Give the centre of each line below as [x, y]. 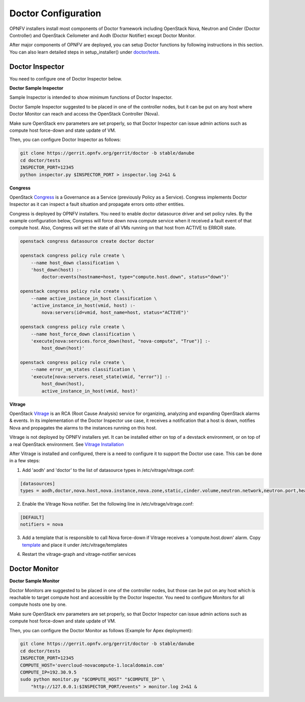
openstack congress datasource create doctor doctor [87, 241]
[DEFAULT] [32, 517]
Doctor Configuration [55, 13]
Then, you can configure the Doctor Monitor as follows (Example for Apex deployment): [101, 630]
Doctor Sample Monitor [35, 581]
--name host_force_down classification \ [83, 334]
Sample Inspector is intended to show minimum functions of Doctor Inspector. [91, 97]
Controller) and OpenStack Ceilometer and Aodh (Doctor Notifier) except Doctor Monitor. [102, 35]
